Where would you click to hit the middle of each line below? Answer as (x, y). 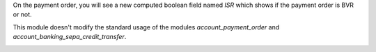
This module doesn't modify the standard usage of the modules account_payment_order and (146, 27)
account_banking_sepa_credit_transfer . (70, 37)
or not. (22, 14)
